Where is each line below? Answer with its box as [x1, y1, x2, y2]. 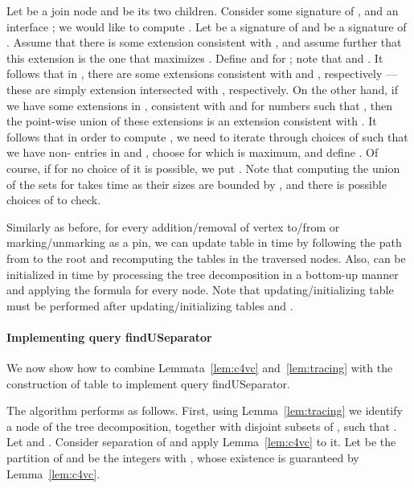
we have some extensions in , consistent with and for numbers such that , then [6, 96, 393, 113]
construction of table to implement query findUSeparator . [6, 375, 291, 392]
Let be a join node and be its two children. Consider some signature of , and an [6, 2, 399, 18]
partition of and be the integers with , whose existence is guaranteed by [6, 449, 359, 466]
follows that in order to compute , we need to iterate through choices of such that [6, 128, 408, 145]
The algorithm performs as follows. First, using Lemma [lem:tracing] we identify [6, 402, 403, 419]
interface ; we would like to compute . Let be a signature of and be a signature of [6, 18, 407, 35]
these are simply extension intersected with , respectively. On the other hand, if [6, 80, 399, 97]
